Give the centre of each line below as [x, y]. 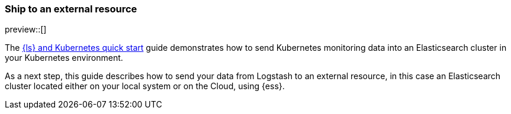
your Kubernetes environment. [64, 58]
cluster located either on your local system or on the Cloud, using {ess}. [145, 86]
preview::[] [26, 30]
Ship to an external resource [71, 9]
